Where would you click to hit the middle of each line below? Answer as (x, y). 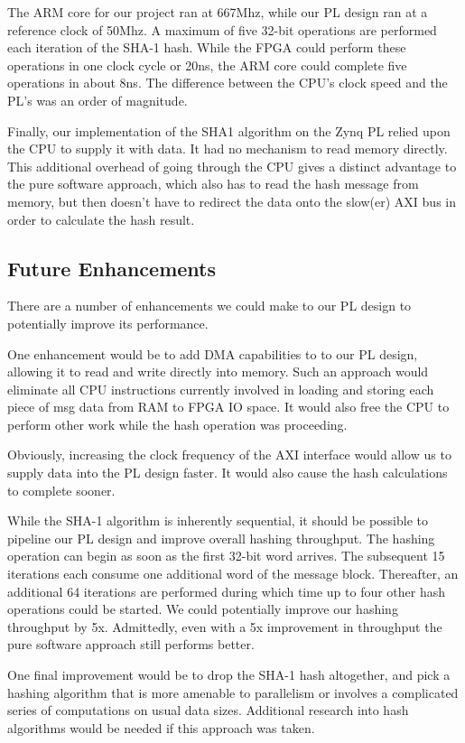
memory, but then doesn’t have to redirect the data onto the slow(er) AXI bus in (232, 201)
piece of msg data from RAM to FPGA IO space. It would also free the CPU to (228, 407)
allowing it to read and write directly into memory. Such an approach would (218, 371)
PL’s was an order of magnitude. (98, 100)
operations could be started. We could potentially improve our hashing (203, 609)
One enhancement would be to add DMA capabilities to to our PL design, (213, 353)
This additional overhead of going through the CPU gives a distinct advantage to (232, 166)
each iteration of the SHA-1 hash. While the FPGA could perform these (207, 47)
